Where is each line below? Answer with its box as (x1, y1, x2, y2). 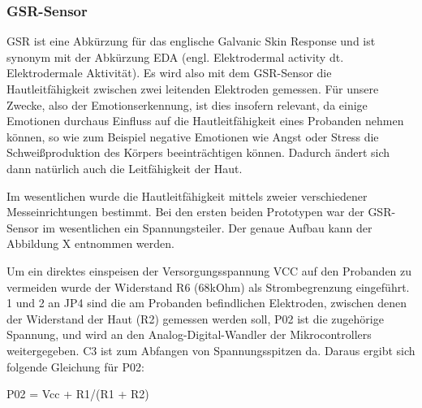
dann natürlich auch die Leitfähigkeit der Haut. (6, 159, 243, 176)
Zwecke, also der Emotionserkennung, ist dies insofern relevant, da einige (6, 96, 368, 113)
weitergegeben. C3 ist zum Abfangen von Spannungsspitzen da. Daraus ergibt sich (6, 341, 416, 358)
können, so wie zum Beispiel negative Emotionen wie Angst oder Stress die (6, 128, 379, 145)
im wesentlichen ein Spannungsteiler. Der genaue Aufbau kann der (42, 219, 372, 236)
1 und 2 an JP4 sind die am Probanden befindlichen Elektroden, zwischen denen (6, 294, 407, 311)
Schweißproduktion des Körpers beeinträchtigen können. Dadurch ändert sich (6, 144, 390, 161)
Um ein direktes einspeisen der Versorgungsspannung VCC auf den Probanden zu (6, 262, 412, 279)
